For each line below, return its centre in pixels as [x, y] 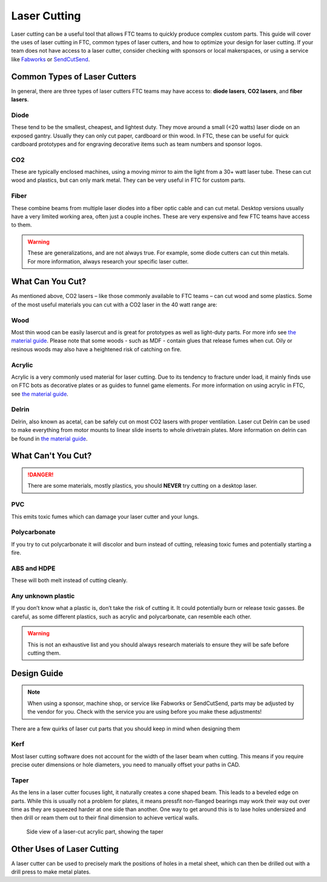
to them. [22, 225]
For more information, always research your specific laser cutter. [108, 261]
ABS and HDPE [33, 568]
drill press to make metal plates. [51, 872]
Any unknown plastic [43, 596]
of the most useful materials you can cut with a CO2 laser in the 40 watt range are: [114, 304]
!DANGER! [41, 475]
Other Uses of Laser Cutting [65, 849]
